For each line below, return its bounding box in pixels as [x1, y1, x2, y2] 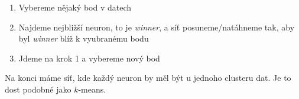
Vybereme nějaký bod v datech [18, 1, 132, 13]
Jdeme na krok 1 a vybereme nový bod [18, 52, 160, 64]
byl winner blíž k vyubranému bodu [18, 32, 149, 45]
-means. [78, 83, 106, 95]
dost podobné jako [5, 83, 71, 95]
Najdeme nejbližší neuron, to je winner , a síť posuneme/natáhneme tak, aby [18, 21, 295, 33]
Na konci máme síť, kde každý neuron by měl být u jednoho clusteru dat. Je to [5, 71, 291, 84]
